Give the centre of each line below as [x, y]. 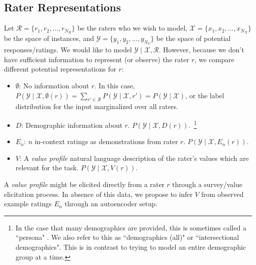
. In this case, [115, 86]
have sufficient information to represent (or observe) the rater [97, 59]
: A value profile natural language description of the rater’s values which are [134, 158]
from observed [222, 194]
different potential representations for [60, 69]
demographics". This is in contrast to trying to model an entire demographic [131, 247]
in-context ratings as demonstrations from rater [106, 141]
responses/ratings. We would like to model [68, 50]
